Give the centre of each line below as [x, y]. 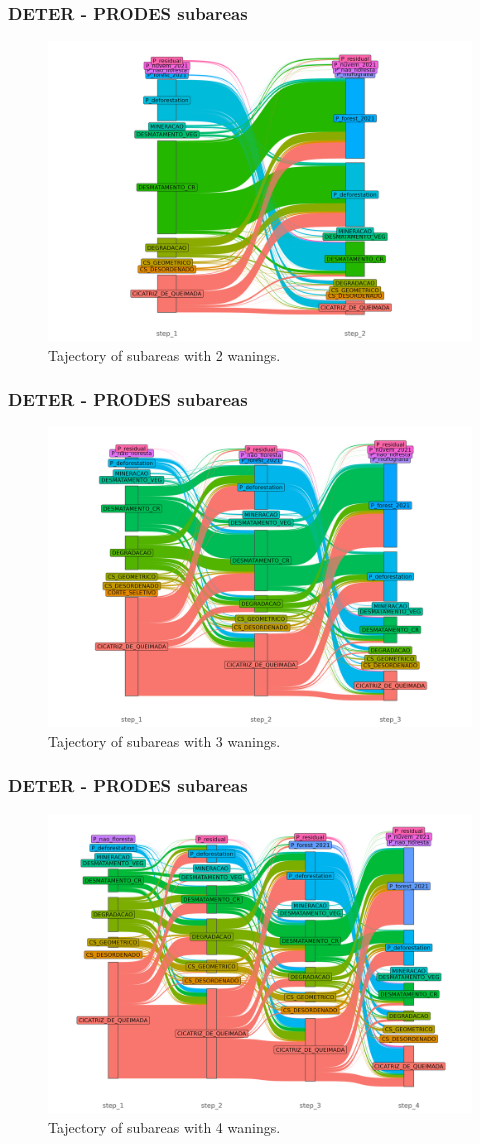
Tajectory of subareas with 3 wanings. [164, 740]
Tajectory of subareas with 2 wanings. [164, 354]
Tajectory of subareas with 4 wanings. [164, 1126]
